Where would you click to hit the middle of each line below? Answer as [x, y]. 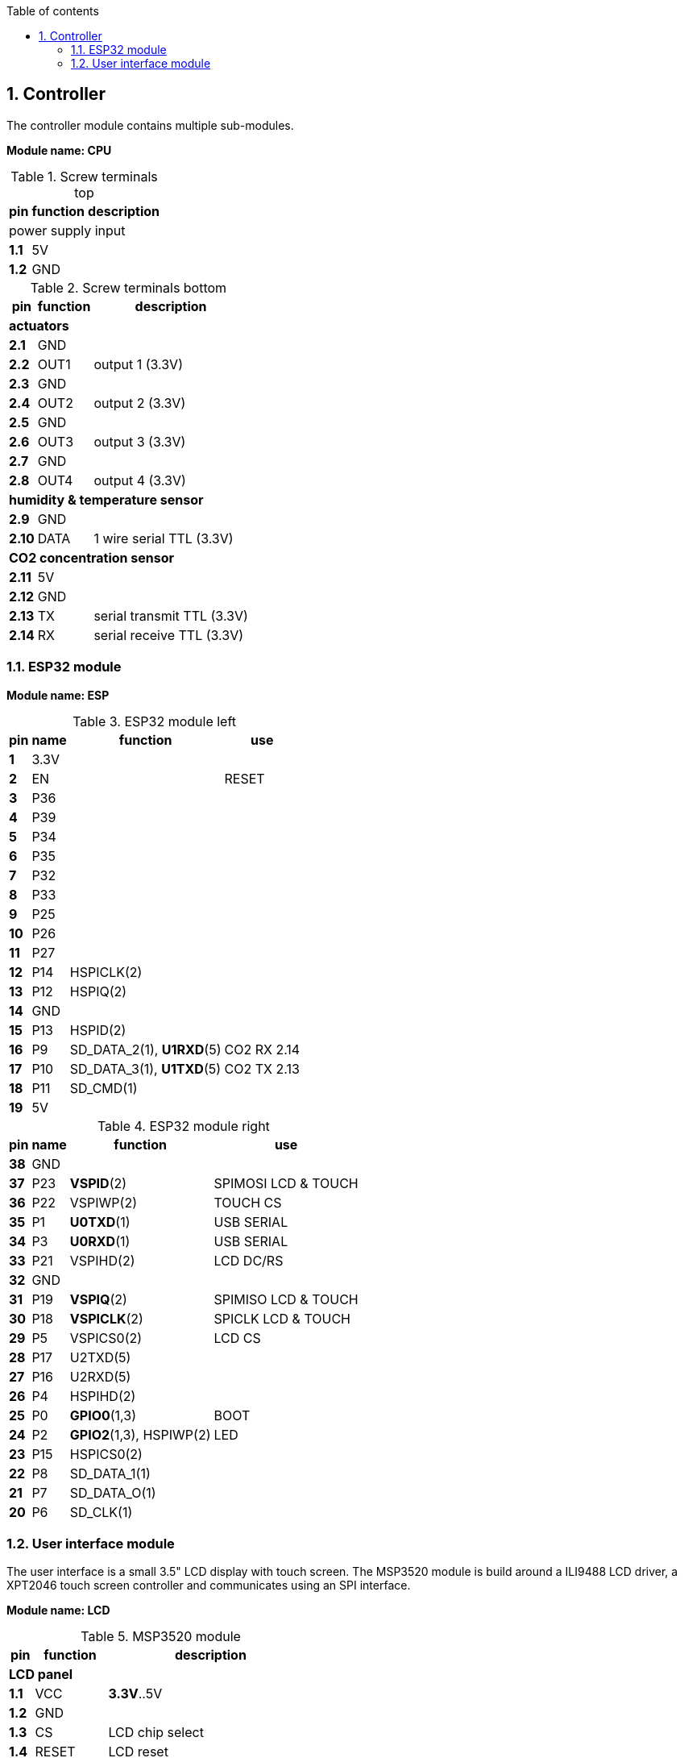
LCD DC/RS [249, 1260]
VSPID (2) [98, 1183]
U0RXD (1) [100, 1241]
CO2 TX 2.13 [262, 1068]
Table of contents [53, 11]
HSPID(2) [98, 1030]
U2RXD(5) [100, 1376]
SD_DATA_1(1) [110, 1473]
